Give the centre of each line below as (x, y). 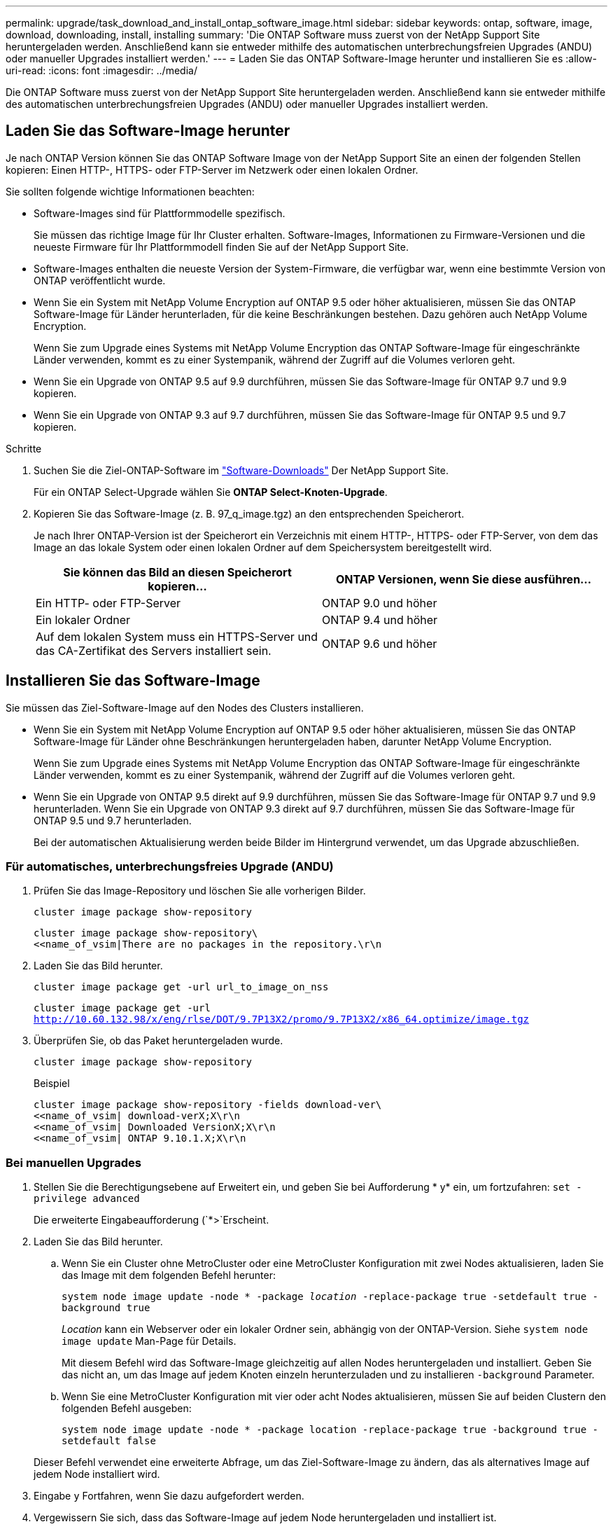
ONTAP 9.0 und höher (380, 603)
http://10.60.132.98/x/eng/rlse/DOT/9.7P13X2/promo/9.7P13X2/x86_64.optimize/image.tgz (282, 1019)
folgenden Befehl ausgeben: (127, 1409)
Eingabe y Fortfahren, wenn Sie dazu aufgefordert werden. (169, 1496)
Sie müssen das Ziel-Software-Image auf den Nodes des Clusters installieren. (185, 707)
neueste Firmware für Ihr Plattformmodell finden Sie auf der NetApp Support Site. (221, 247)
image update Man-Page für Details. (149, 1341)
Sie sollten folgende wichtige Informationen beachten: (130, 191)
